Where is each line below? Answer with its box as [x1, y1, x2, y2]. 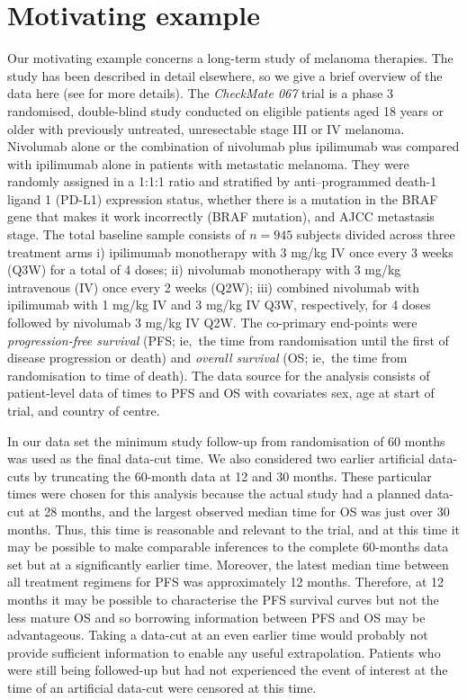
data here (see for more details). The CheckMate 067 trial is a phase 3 [7, 84, 394, 103]
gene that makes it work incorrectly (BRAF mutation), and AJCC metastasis [7, 207, 435, 226]
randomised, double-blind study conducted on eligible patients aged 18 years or [7, 101, 445, 120]
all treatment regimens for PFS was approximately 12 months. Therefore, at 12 [7, 572, 445, 591]
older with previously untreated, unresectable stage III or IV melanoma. [7, 119, 405, 138]
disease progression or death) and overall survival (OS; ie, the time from [7, 348, 408, 367]
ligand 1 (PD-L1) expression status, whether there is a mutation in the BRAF [7, 189, 438, 208]
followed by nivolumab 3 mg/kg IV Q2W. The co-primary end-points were [7, 313, 418, 332]
